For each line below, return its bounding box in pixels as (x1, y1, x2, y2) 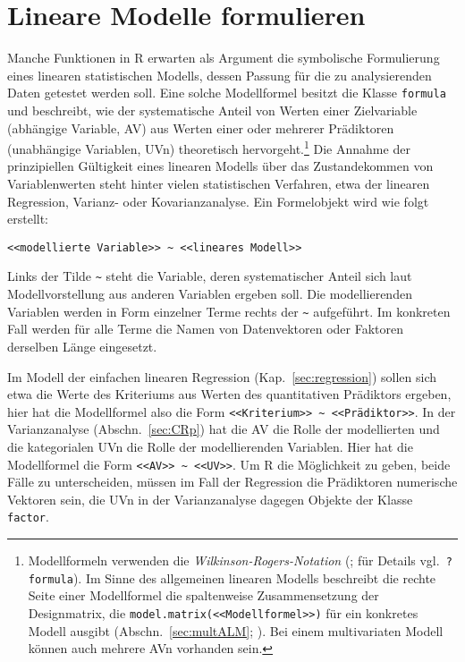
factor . (7, 507, 49, 526)
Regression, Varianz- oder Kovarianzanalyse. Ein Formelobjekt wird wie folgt (7, 191, 429, 210)
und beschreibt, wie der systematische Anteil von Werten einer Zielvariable (7, 100, 418, 119)
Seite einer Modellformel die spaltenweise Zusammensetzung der (28, 586, 379, 605)
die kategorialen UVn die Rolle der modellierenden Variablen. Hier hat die (7, 437, 413, 455)
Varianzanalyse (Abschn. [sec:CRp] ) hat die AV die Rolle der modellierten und (7, 420, 440, 438)
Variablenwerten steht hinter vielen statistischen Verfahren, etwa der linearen (7, 174, 430, 192)
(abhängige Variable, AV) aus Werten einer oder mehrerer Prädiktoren (7, 118, 394, 137)
